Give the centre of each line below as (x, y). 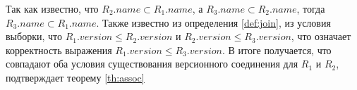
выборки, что (34, 36)
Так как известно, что (52, 8)
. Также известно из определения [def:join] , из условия (213, 22)
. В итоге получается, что (277, 50)
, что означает (321, 36)
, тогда (311, 8)
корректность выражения (59, 50)
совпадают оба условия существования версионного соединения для (152, 64)
